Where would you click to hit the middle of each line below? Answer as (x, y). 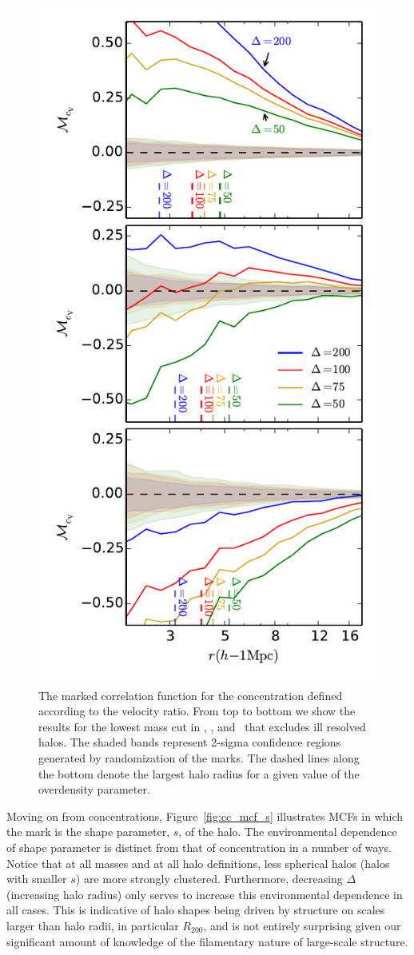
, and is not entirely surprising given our (302, 925)
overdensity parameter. (94, 789)
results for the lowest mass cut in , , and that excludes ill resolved (202, 726)
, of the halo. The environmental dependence (288, 832)
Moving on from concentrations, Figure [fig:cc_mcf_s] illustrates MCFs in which (205, 816)
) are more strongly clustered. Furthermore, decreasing (209, 879)
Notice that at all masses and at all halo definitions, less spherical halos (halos (198, 863)
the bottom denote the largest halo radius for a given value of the (199, 773)
